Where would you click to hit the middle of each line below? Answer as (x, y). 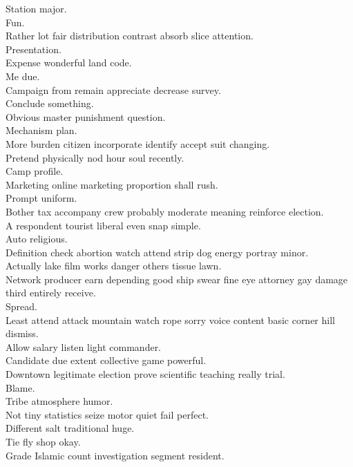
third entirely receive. (51, 293)
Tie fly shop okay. (43, 441)
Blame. (20, 387)
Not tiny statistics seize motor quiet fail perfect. (107, 414)
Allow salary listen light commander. (84, 346)
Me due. (23, 76)
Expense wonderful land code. (69, 63)
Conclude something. (50, 103)
